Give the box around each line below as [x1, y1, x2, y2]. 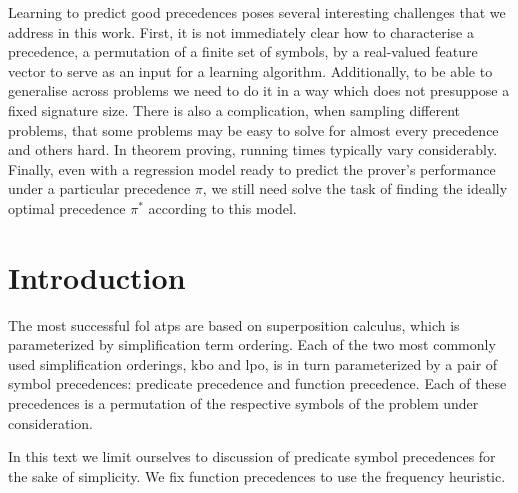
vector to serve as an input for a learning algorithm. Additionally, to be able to [8, 60, 493, 81]
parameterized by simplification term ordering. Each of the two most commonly [8, 334, 496, 355]
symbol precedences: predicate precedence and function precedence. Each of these [8, 373, 507, 394]
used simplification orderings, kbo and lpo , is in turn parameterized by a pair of [8, 353, 498, 374]
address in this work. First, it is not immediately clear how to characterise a [8, 21, 474, 42]
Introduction [8, 256, 186, 297]
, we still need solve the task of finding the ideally [202, 178, 508, 199]
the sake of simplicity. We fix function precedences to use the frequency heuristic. [8, 465, 506, 486]
